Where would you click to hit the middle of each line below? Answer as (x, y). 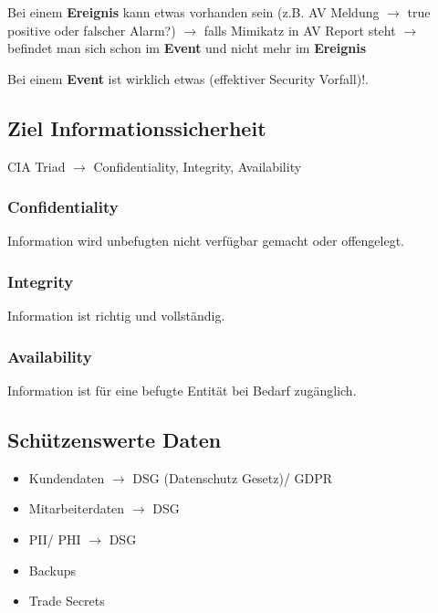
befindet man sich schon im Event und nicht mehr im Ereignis (187, 48)
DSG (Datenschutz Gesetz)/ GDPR (233, 477)
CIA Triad (36, 166)
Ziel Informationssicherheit (137, 127)
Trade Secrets (67, 601)
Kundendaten (67, 477)
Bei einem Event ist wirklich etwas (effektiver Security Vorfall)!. (188, 78)
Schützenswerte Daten (115, 439)
